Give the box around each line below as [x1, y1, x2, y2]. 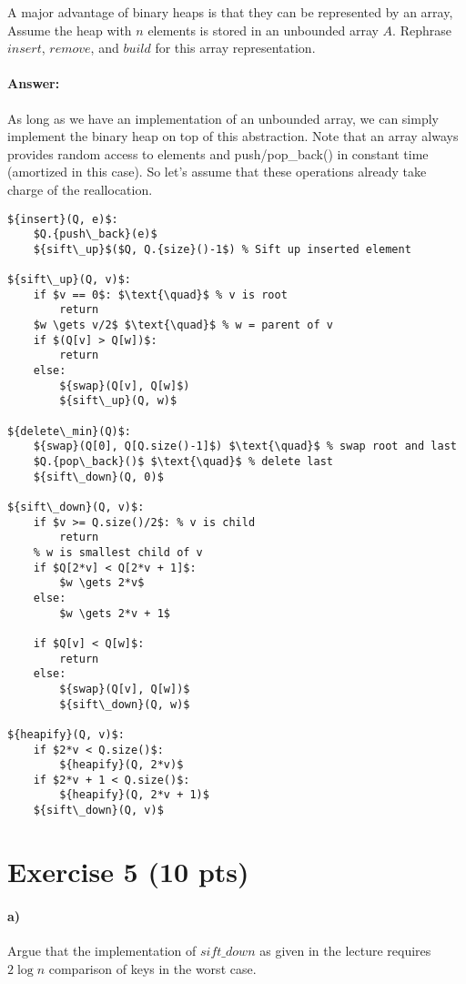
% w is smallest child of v [33, 545, 203, 559]
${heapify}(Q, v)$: [7, 727, 125, 741]
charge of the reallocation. [7, 179, 153, 198]
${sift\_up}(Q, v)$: [7, 273, 132, 287]
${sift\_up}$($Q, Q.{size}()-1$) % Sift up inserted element [33, 242, 411, 256]
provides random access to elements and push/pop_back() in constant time [7, 144, 429, 163]
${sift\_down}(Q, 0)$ [33, 470, 164, 483]
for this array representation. [155, 38, 316, 57]
